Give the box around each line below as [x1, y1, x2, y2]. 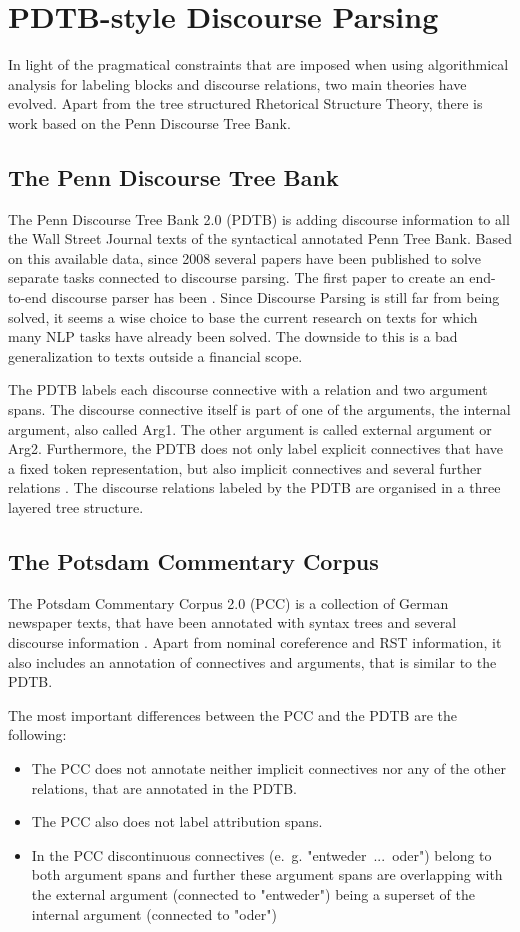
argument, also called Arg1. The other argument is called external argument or [8, 418, 492, 439]
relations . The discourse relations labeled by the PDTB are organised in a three [8, 477, 501, 498]
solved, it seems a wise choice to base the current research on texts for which [8, 306, 478, 327]
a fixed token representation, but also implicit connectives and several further [8, 457, 482, 478]
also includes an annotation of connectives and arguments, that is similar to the [8, 651, 497, 672]
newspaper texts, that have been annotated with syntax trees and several [8, 612, 457, 633]
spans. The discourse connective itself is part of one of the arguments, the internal [8, 399, 511, 420]
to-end [8, 287, 47, 308]
